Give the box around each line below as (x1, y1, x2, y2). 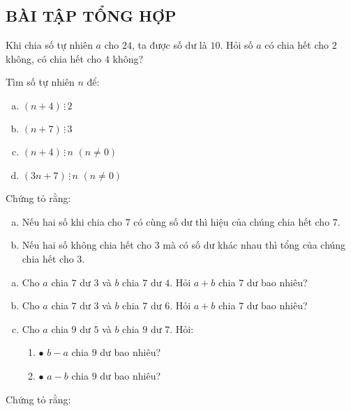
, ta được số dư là (131, 38, 207, 52)
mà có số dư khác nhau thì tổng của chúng (163, 238, 346, 252)
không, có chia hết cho (6, 51, 102, 65)
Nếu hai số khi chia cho (22, 214, 122, 228)
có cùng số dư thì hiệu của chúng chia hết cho (133, 214, 330, 228)
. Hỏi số (220, 38, 253, 52)
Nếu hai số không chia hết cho (22, 238, 151, 252)
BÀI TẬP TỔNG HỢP (6, 5, 177, 26)
